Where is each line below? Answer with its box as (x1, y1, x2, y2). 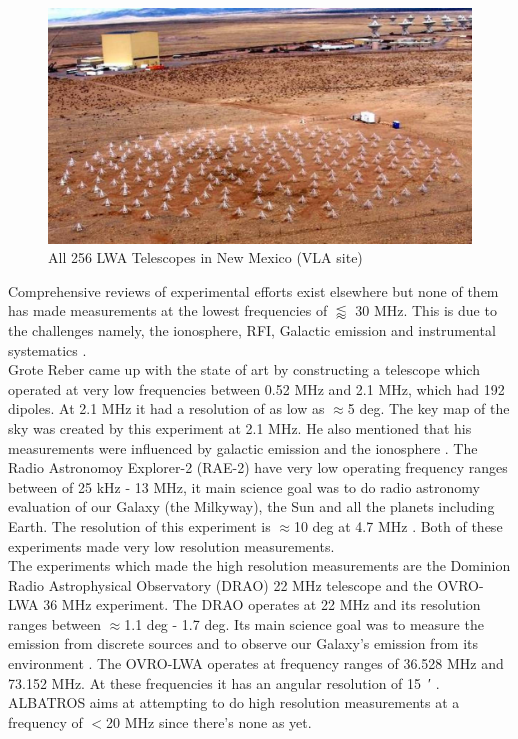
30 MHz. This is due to (355, 300, 497, 321)
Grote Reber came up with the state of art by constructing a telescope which (8, 359, 480, 380)
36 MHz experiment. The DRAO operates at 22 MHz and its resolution (43, 594, 481, 615)
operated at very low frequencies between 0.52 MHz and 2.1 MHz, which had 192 (8, 378, 505, 399)
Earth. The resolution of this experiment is (8, 515, 271, 536)
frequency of (8, 711, 83, 732)
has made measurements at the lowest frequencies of (8, 300, 328, 321)
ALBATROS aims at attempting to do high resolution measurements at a (8, 692, 460, 713)
